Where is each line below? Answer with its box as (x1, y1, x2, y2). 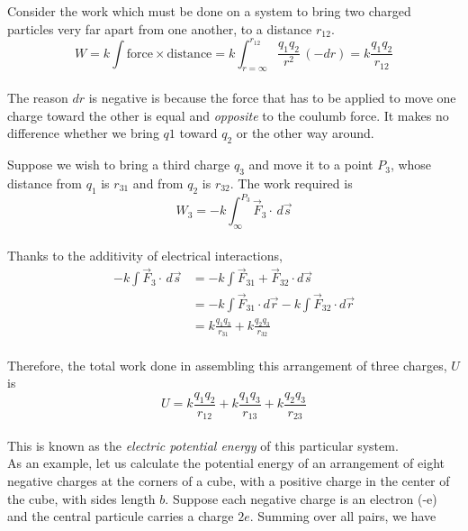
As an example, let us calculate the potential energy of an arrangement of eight (7, 453, 445, 472)
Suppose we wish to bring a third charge (7, 155, 230, 174)
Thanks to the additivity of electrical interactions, (7, 245, 283, 264)
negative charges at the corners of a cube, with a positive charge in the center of (7, 471, 450, 490)
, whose (390, 155, 432, 174)
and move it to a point (248, 155, 373, 174)
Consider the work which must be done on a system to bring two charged (7, 2, 411, 20)
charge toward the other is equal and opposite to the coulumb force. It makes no (7, 105, 449, 124)
